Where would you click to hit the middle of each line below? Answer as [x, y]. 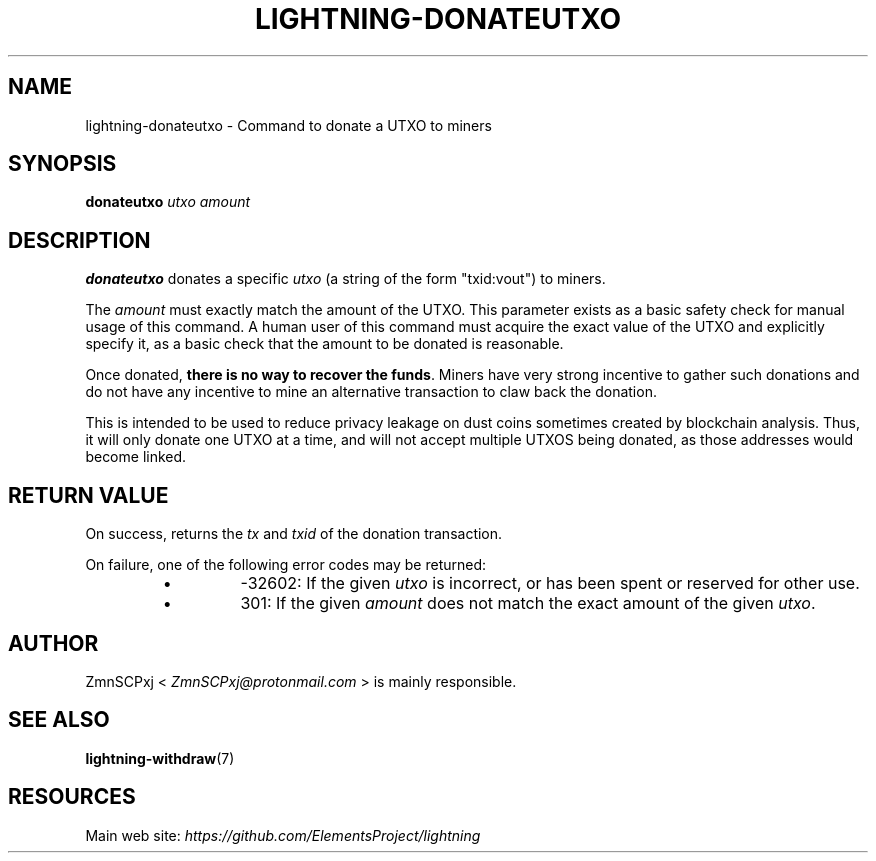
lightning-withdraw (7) [160, 758]
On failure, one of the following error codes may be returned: [286, 565]
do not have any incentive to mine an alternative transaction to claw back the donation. [371, 392]
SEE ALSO [59, 720]
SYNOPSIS [62, 164]
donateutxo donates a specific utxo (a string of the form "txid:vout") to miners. [345, 279]
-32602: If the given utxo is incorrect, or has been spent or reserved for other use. [550, 583]
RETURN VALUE [88, 495]
